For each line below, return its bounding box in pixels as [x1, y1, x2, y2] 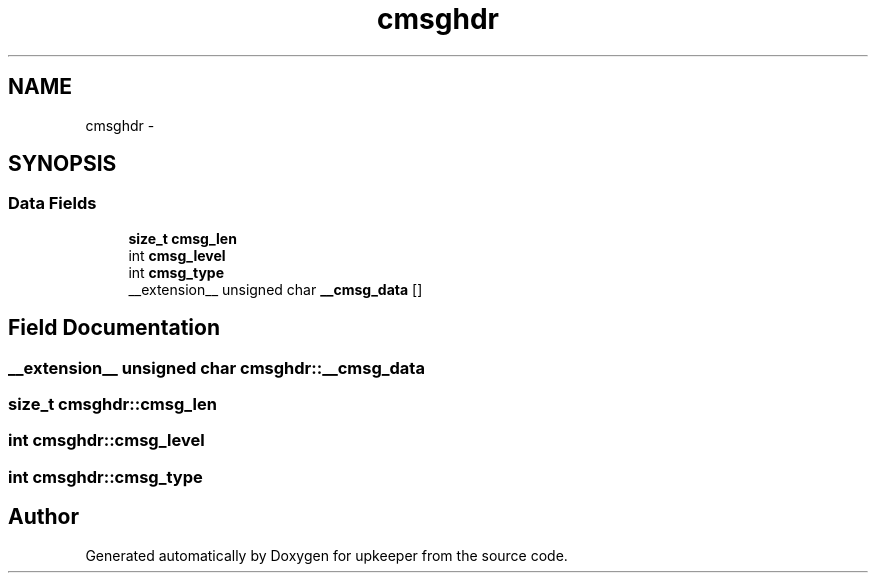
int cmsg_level [128, 246, 226, 264]
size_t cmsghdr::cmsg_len [8, 394, 217, 415]
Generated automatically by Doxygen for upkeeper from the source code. [85, 546, 568, 564]
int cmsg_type [128, 263, 224, 281]
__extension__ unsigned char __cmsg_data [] [128, 280, 423, 298]
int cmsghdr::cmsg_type [8, 466, 203, 487]
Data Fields [8, 193, 97, 214]
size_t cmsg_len [128, 229, 237, 247]
